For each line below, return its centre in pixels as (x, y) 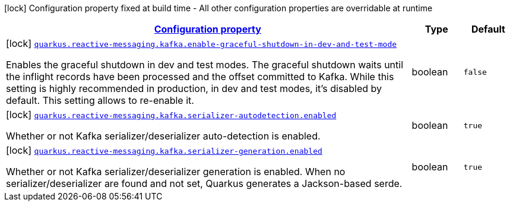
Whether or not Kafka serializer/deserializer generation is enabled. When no (176, 172)
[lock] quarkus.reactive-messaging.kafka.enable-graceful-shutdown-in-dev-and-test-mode (202, 43)
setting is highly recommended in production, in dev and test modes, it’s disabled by (194, 88)
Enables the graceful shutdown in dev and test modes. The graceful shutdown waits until (205, 65)
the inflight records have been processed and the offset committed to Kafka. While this (200, 77)
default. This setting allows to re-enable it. (100, 100)
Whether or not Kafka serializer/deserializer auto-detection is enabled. (163, 136)
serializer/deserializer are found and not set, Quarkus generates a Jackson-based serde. (204, 183)
